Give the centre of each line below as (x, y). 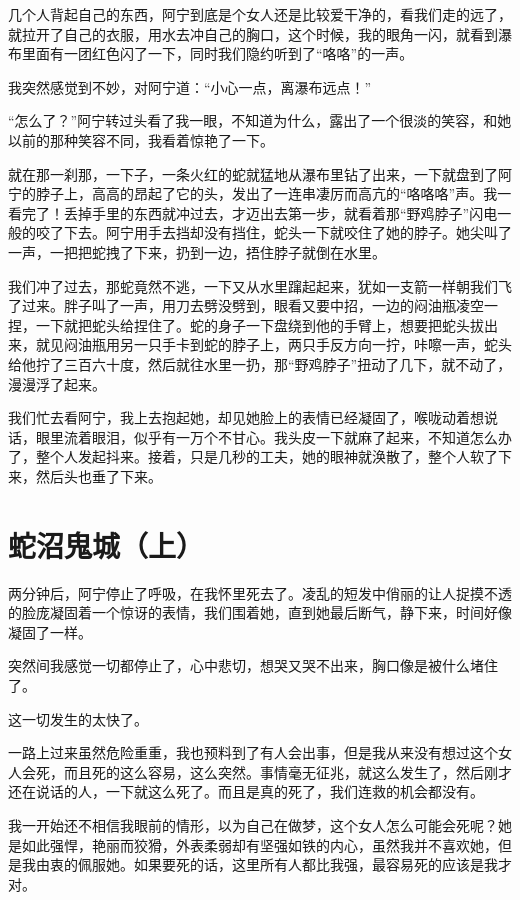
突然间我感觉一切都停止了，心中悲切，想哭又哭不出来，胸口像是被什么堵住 (253, 665)
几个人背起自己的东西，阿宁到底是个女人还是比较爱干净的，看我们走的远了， (260, 14)
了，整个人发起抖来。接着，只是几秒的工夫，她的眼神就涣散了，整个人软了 (253, 456)
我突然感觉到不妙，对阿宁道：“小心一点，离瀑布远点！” (190, 86)
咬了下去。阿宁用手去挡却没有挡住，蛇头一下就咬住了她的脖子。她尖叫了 (273, 232)
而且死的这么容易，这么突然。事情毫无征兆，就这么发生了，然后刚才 (287, 771)
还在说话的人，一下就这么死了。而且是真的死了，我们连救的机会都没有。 (246, 791)
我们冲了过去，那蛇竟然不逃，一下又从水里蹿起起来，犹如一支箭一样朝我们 (253, 285)
